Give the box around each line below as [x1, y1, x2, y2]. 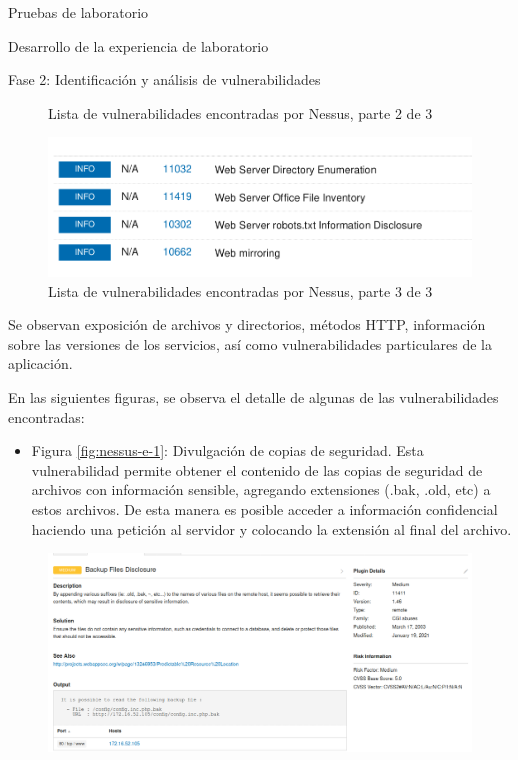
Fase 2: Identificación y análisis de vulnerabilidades [8, 69, 321, 90]
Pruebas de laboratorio [8, 2, 149, 22]
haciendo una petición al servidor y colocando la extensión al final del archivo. [31, 518, 512, 539]
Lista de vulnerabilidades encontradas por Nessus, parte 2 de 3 [48, 102, 433, 123]
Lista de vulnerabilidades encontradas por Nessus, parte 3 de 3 [48, 280, 433, 301]
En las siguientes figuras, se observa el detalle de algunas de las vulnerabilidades [8, 387, 499, 408]
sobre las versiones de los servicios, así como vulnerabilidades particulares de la [8, 333, 492, 354]
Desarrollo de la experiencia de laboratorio [8, 35, 269, 56]
